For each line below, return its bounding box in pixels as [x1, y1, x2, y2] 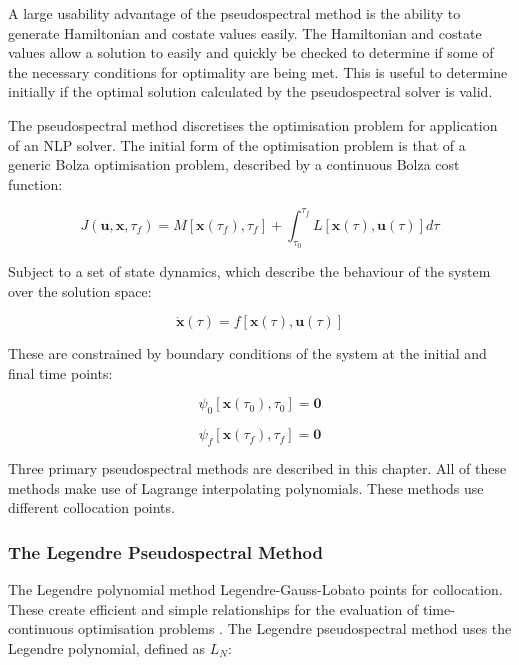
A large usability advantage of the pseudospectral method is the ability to [8, 3, 461, 23]
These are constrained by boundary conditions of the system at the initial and [8, 343, 487, 364]
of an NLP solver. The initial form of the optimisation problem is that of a [8, 134, 466, 155]
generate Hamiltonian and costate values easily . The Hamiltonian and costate [8, 22, 482, 43]
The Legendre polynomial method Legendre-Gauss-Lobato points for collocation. [8, 579, 503, 600]
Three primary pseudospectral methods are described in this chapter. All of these [8, 458, 507, 479]
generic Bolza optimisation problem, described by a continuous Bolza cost [8, 154, 460, 175]
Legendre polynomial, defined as [8, 637, 206, 658]
